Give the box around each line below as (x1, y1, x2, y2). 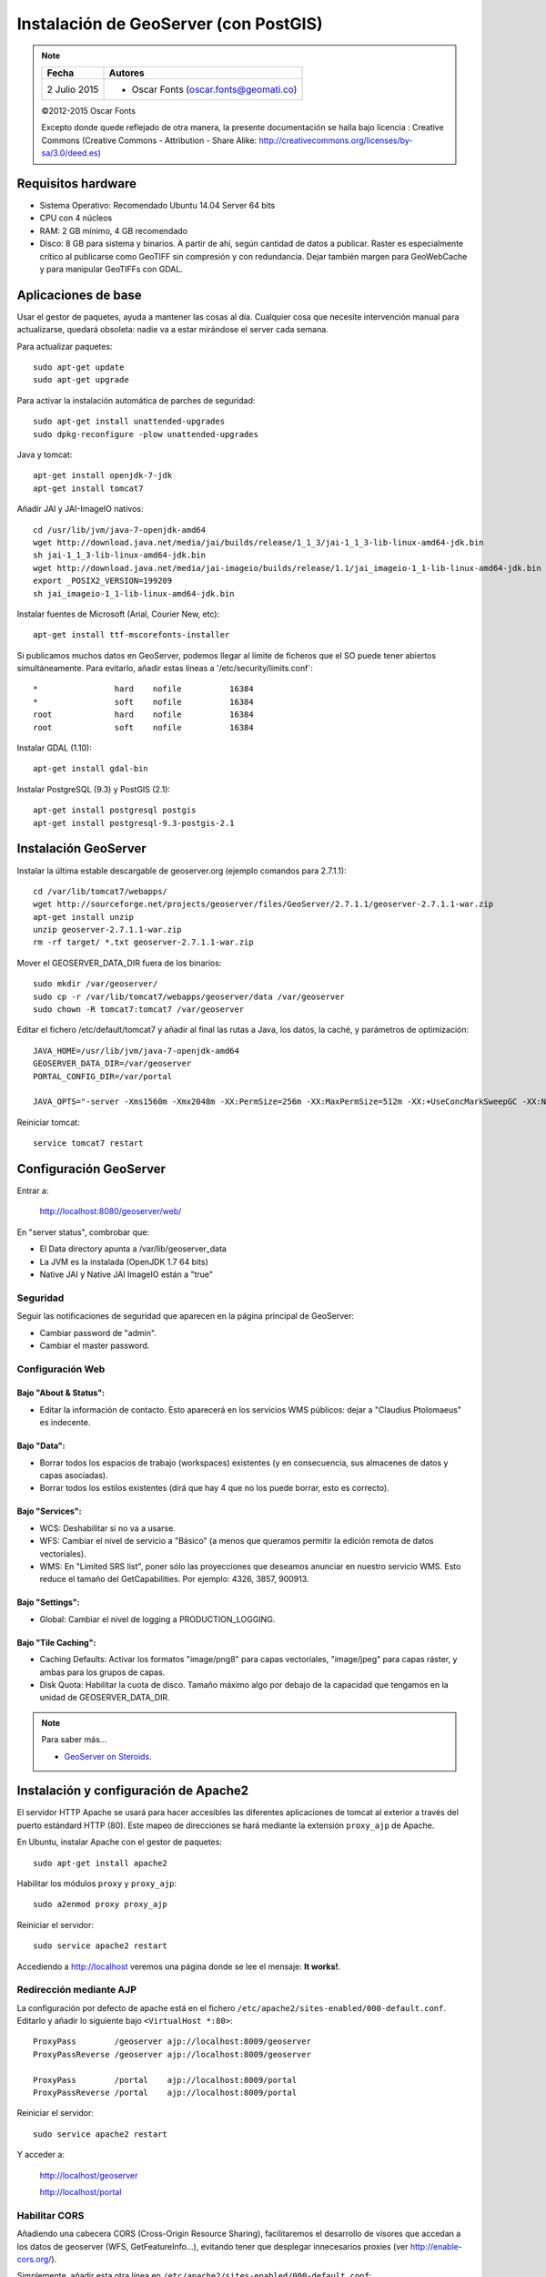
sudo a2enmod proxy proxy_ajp (33, 1899, 168, 1910)
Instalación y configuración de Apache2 (16, 1783, 249, 1799)
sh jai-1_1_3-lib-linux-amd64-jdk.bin (33, 550, 207, 560)
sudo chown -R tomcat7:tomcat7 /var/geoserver (33, 1005, 245, 1015)
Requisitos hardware (16, 176, 136, 191)
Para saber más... (41, 1734, 107, 1745)
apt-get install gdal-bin (33, 763, 149, 774)
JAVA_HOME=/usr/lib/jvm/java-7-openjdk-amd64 (33, 1046, 240, 1056)
